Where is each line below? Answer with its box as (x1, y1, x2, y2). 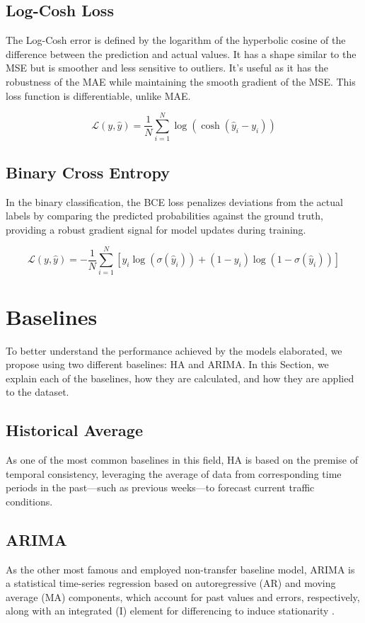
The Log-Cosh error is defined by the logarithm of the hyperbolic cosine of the (6, 33, 346, 47)
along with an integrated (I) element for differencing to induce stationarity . (6, 603, 335, 618)
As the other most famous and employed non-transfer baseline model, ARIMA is (6, 561, 355, 576)
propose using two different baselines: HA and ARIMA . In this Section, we (6, 357, 329, 372)
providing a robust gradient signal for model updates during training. (6, 222, 306, 236)
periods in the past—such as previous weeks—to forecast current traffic (6, 480, 315, 495)
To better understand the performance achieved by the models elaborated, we (6, 343, 342, 358)
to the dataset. (6, 384, 69, 399)
